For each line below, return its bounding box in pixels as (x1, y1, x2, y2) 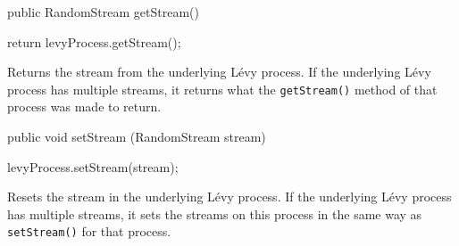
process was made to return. (7, 97, 162, 116)
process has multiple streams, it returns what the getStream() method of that (7, 79, 438, 98)
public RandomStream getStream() (7, 3, 199, 20)
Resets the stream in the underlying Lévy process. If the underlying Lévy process (7, 187, 452, 206)
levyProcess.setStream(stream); (7, 157, 179, 176)
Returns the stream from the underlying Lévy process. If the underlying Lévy (7, 62, 431, 81)
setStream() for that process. (7, 222, 171, 241)
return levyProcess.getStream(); (7, 32, 181, 51)
